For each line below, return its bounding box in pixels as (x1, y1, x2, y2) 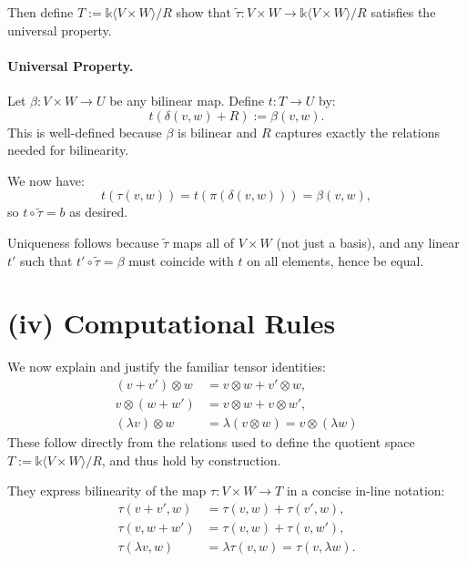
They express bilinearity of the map (7, 481, 207, 500)
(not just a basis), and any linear (276, 232, 460, 251)
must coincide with (128, 250, 234, 270)
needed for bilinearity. (7, 140, 129, 159)
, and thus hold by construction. (101, 450, 281, 469)
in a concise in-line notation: (286, 481, 445, 500)
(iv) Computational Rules (7, 304, 336, 342)
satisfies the (371, 3, 436, 21)
